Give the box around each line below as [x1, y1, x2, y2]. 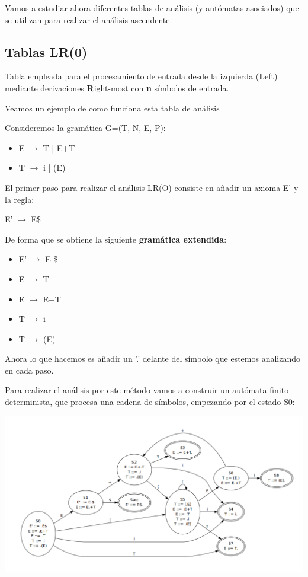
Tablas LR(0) [5, 42, 88, 60]
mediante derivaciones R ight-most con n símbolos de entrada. [5, 81, 229, 94]
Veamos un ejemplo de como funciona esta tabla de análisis [5, 101, 220, 114]
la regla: [5, 193, 34, 205]
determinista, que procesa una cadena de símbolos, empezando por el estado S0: [5, 396, 295, 408]
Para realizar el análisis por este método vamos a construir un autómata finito [5, 384, 289, 396]
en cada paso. [5, 364, 54, 376]
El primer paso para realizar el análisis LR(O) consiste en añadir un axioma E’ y [5, 181, 299, 193]
